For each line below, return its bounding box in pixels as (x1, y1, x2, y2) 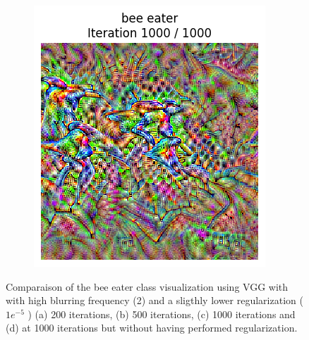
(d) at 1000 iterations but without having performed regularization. (6, 320, 298, 335)
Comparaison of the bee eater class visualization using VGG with (6, 279, 289, 294)
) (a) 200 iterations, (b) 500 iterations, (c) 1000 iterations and (28, 306, 296, 321)
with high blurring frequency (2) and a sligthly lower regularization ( (6, 293, 303, 308)
